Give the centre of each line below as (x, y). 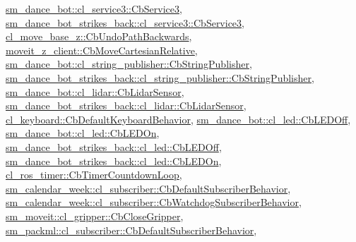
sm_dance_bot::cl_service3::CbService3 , (94, 8)
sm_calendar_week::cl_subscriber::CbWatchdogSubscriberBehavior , (154, 202)
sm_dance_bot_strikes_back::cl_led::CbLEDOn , (114, 161)
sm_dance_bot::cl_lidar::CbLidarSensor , (95, 91)
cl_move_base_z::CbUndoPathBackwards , (99, 36)
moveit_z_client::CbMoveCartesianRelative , (102, 50)
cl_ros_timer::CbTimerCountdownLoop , (94, 175)
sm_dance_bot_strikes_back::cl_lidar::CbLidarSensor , (126, 105)
